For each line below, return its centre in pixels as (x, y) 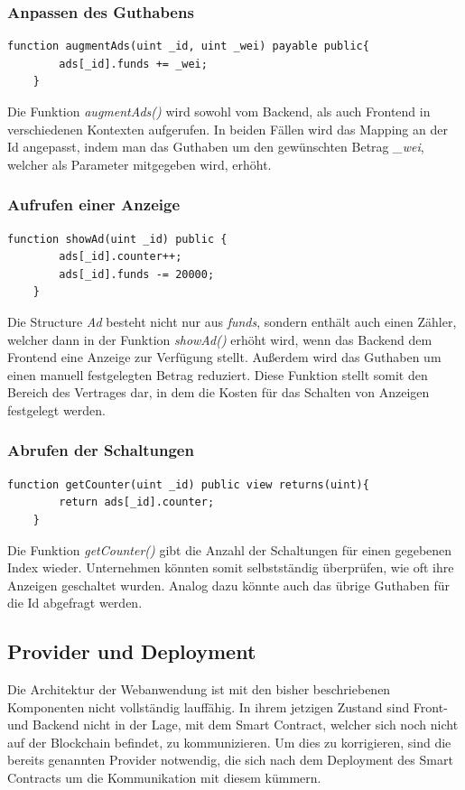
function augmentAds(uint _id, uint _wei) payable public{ (188, 46)
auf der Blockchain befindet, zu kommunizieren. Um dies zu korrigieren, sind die (229, 742)
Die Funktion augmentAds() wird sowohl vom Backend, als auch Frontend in (219, 111)
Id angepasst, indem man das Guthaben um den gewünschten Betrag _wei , (216, 147)
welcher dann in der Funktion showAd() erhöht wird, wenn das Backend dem (220, 339)
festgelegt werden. (56, 409)
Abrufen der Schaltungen (101, 450)
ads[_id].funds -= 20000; (137, 274)
